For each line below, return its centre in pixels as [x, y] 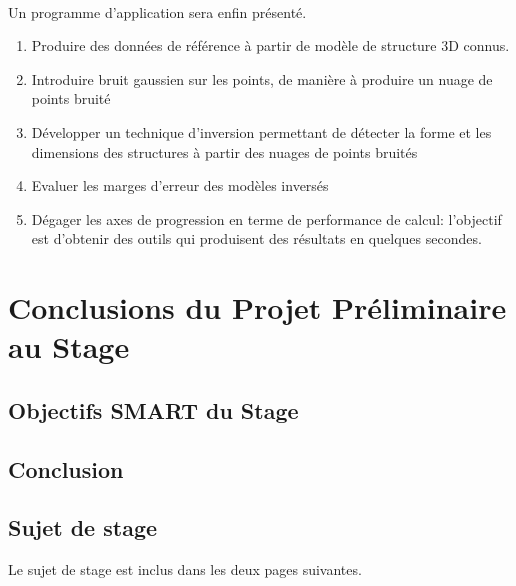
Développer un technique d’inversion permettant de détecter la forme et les [261, 131]
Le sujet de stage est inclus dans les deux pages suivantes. [185, 569]
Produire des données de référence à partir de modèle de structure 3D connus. [270, 45]
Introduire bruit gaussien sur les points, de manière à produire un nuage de [262, 78]
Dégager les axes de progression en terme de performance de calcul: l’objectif [266, 218]
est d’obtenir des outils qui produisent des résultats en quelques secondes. [256, 238]
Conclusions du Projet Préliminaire [257, 307]
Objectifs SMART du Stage [153, 409]
